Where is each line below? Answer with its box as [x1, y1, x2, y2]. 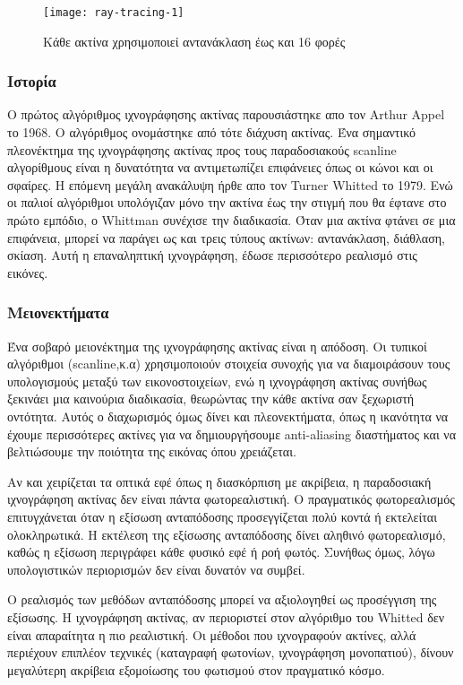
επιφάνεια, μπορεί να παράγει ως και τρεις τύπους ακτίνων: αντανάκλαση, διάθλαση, [7, 228, 445, 247]
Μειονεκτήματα [7, 301, 109, 324]
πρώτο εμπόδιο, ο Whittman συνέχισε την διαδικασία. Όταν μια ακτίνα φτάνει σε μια [7, 211, 456, 230]
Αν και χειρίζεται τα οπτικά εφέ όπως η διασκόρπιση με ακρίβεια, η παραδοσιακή [7, 472, 432, 490]
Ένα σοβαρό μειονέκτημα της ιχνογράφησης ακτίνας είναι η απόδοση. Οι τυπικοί [7, 336, 427, 355]
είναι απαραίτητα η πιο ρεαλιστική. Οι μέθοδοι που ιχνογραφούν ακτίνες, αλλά [7, 625, 416, 644]
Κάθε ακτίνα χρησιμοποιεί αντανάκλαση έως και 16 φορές [43, 31, 346, 50]
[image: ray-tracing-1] [43, 6, 184, 19]
